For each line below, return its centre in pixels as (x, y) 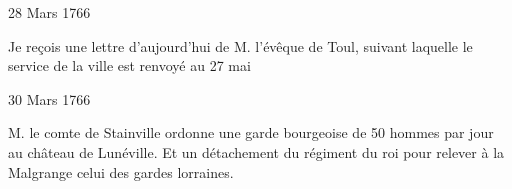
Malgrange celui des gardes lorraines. (121, 171)
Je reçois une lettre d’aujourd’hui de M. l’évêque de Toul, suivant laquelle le (240, 45)
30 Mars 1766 (49, 98)
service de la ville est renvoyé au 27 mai (129, 65)
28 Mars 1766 (49, 12)
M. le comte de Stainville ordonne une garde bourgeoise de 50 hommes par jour (251, 132)
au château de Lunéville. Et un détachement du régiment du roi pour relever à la (256, 151)
